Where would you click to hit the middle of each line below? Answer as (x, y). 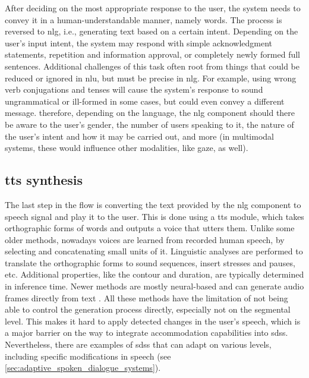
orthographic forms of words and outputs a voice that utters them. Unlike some (150, 228)
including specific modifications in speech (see (88, 356)
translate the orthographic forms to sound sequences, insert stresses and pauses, (150, 262)
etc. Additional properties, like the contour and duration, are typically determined (154, 274)
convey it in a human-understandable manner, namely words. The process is (144, 19)
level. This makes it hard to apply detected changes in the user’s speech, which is (153, 321)
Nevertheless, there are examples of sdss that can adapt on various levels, (138, 344)
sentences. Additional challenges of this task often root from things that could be (152, 66)
